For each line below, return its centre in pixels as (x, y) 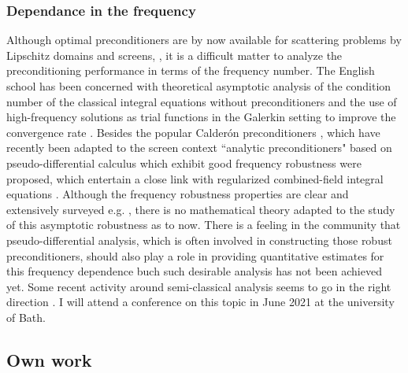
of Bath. (26, 317)
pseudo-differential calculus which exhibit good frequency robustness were (184, 162)
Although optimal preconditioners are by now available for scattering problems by (204, 40)
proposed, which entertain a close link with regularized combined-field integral (195, 178)
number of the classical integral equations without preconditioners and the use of (202, 101)
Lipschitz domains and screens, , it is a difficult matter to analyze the (174, 55)
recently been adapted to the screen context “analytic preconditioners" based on (199, 148)
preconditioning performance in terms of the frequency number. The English (191, 70)
